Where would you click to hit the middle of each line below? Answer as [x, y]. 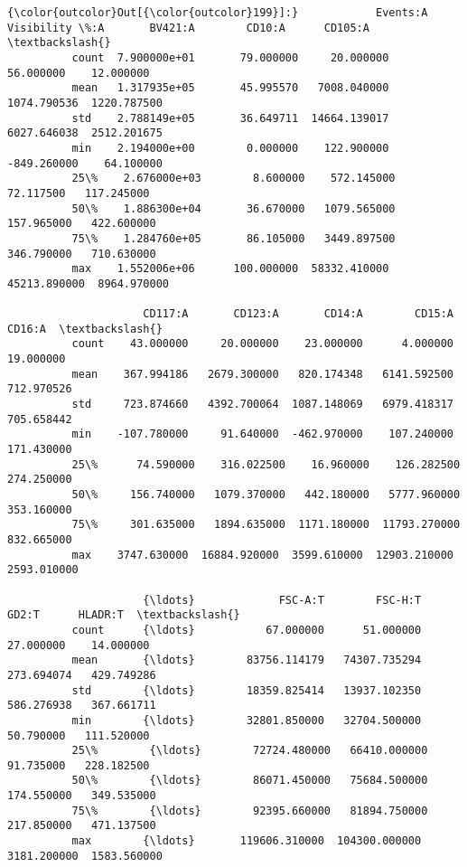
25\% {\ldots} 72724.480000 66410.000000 [250, 751]
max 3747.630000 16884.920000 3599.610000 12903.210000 [262, 555]
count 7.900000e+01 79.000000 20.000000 [230, 57]
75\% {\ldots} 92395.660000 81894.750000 [250, 810]
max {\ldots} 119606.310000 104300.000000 [247, 841]
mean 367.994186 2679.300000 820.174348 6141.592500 [262, 374]
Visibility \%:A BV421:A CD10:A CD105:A [188, 28]
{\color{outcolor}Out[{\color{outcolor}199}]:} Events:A [218, 13]
